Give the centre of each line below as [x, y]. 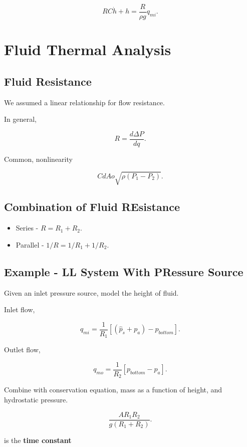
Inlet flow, [20, 309]
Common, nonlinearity [38, 159]
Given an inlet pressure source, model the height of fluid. [91, 292]
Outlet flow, [22, 350]
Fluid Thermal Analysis [88, 49]
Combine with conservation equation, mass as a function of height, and [113, 390]
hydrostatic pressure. [36, 400]
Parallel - [30, 244]
